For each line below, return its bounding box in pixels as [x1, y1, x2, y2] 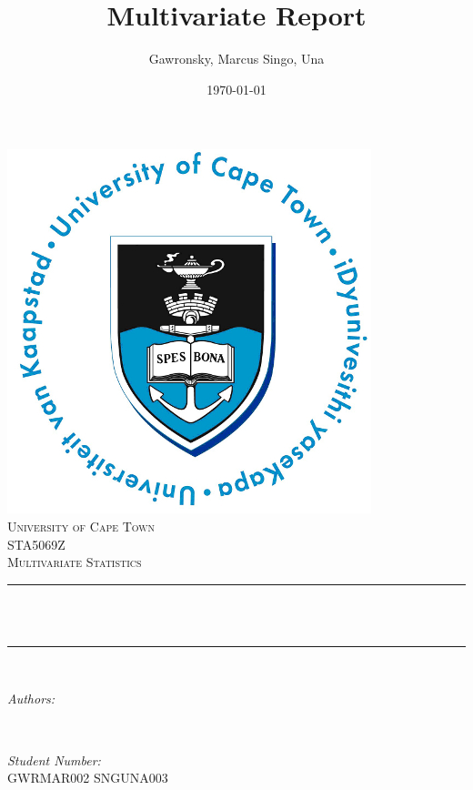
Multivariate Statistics [7, 552, 142, 572]
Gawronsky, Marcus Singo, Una [148, 49, 325, 68]
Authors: [7, 689, 55, 708]
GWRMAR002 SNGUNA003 [7, 768, 168, 787]
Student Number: [7, 750, 101, 769]
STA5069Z [7, 534, 65, 553]
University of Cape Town [7, 516, 156, 535]
